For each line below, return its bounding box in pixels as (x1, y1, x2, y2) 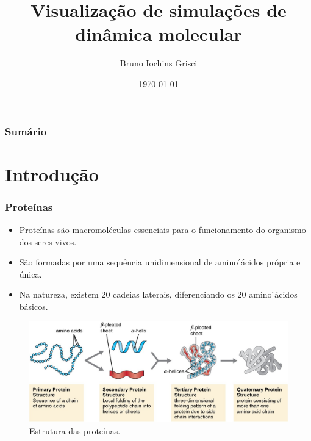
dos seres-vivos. (19, 235, 77, 248)
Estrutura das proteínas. (29, 424, 121, 437)
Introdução (5, 161, 99, 186)
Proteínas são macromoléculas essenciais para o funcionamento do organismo (19, 223, 306, 236)
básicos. (19, 299, 48, 312)
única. (19, 267, 42, 280)
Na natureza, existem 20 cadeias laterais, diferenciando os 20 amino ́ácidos (19, 288, 298, 301)
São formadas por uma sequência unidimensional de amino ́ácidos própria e (19, 256, 301, 268)
